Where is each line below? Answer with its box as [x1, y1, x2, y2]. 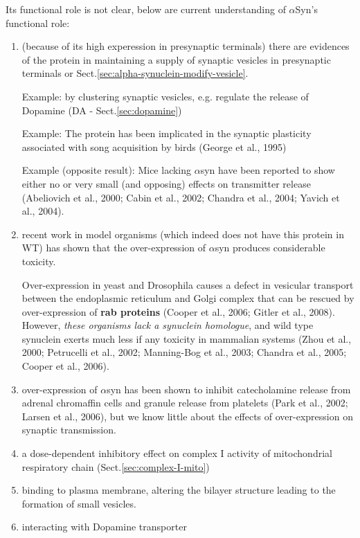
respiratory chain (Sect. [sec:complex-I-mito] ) [21, 459, 210, 474]
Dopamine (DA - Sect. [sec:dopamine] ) [21, 102, 182, 117]
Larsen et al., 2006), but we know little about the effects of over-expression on [21, 409, 353, 423]
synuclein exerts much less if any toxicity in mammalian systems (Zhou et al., [21, 331, 352, 346]
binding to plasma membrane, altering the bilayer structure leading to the [21, 483, 336, 497]
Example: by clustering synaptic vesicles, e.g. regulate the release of [21, 89, 309, 103]
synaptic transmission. [21, 422, 116, 437]
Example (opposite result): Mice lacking [21, 163, 192, 177]
